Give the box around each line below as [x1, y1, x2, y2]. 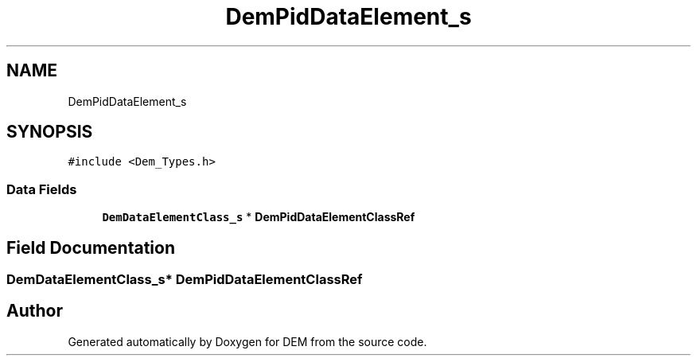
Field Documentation [6, 237, 175, 258]
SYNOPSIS [6, 122, 93, 142]
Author [6, 301, 63, 321]
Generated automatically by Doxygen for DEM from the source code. [68, 334, 427, 348]
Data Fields [6, 181, 77, 197]
